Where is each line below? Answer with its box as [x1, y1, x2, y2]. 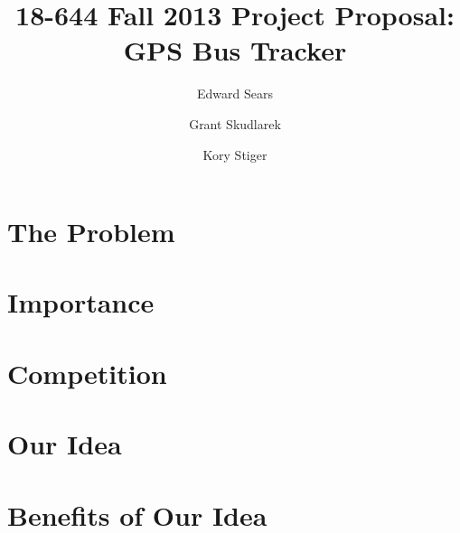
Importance [7, 284, 155, 321]
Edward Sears [197, 84, 273, 103]
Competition [7, 354, 167, 391]
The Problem [7, 213, 175, 250]
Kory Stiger [202, 145, 268, 164]
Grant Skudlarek [189, 114, 281, 133]
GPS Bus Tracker [123, 32, 347, 69]
